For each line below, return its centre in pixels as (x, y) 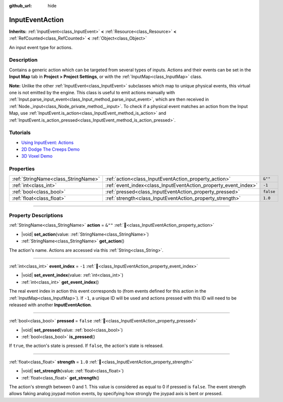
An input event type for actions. (41, 47)
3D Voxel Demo (37, 156)
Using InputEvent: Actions (47, 142)
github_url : (20, 6)
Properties (22, 169)
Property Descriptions (36, 215)
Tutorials (20, 133)
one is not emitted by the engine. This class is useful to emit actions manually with (92, 93)
